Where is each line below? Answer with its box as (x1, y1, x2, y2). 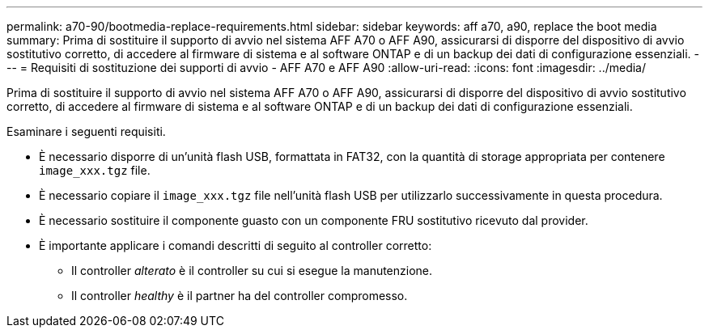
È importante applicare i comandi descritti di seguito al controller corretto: (39, 239, 432, 252)
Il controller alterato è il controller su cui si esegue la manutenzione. (71, 264, 433, 277)
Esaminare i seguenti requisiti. (6, 125, 166, 138)
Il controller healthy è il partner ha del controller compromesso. (71, 289, 408, 302)
